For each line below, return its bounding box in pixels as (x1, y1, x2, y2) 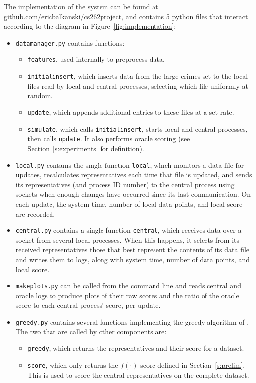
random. (27, 90, 53, 101)
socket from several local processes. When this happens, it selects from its (15, 234, 239, 245)
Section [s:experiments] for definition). (27, 143, 144, 153)
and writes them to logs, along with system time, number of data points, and (15, 254, 250, 264)
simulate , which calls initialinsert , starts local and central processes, (27, 123, 248, 134)
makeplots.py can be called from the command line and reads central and (15, 280, 241, 291)
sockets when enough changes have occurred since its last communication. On (15, 189, 251, 199)
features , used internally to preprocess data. (27, 54, 165, 64)
